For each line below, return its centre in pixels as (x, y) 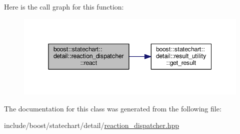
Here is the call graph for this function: (64, 7)
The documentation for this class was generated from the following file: (113, 108)
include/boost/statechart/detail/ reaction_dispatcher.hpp (92, 125)
